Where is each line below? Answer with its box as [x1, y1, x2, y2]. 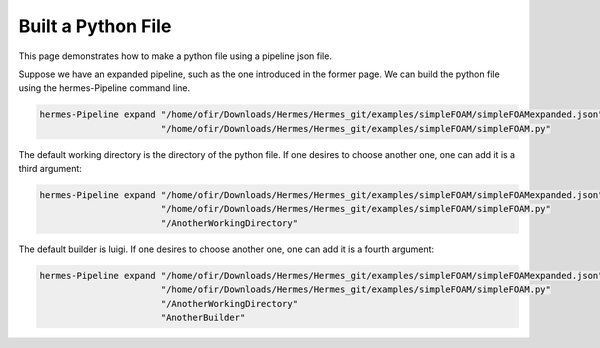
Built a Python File [18, 15, 172, 37]
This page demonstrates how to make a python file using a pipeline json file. [18, 50, 332, 62]
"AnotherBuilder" [160, 311, 246, 323]
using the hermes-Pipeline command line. [18, 82, 191, 94]
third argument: [18, 163, 82, 175]
